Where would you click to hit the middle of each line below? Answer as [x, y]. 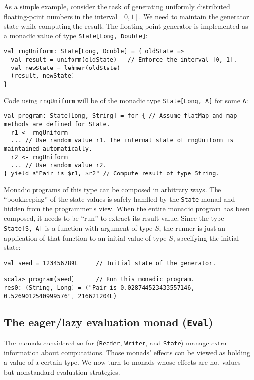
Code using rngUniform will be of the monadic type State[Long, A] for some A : [126, 100]
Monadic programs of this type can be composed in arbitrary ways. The [113, 189]
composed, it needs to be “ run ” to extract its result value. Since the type [114, 218]
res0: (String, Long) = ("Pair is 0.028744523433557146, [99, 288]
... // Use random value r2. [59, 165]
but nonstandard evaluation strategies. [62, 371]
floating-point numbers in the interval [61, 16]
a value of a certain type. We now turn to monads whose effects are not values [122, 362]
